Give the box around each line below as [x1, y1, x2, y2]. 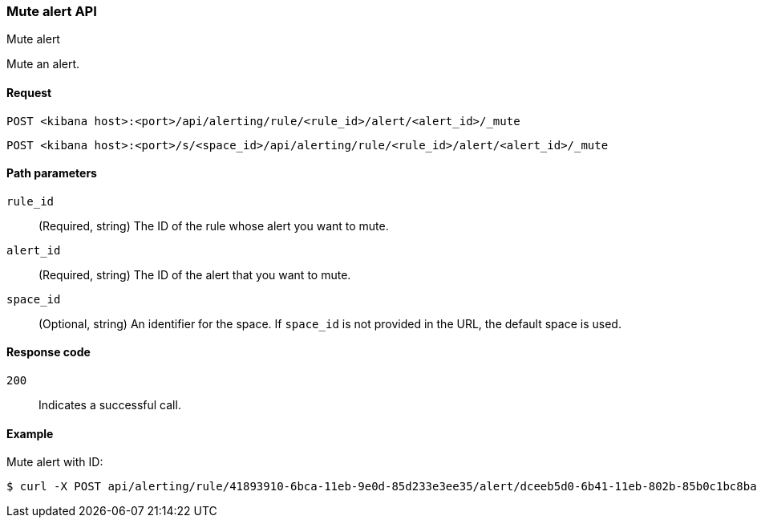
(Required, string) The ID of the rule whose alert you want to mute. [38, 218, 389, 233]
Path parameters [6, 166, 97, 181]
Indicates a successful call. [38, 398, 181, 412]
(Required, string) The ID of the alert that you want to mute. [38, 267, 351, 282]
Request [6, 85, 52, 100]
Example [6, 426, 54, 441]
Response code [6, 345, 91, 359]
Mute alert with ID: [6, 455, 103, 469]
